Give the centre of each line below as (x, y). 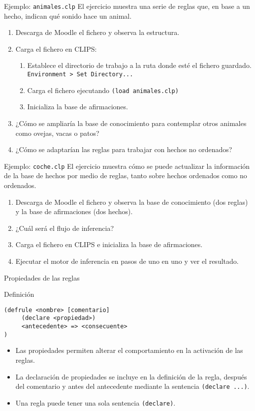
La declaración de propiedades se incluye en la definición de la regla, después (131, 376)
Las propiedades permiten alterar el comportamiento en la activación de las (129, 350)
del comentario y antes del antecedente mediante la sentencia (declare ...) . (132, 386)
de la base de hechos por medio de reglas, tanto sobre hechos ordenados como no (126, 175)
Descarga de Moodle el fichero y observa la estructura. (97, 32)
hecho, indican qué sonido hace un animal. (68, 16)
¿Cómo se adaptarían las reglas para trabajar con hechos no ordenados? (124, 149)
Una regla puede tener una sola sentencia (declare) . (96, 402)
